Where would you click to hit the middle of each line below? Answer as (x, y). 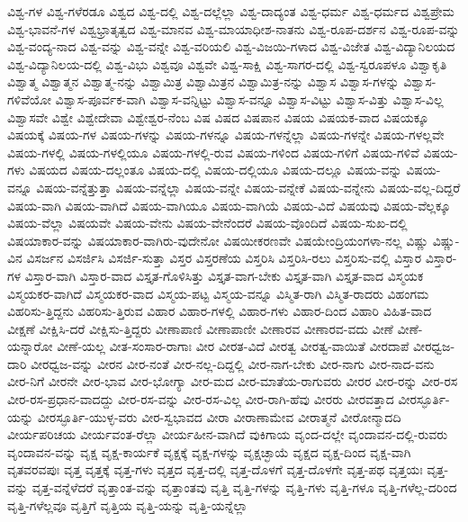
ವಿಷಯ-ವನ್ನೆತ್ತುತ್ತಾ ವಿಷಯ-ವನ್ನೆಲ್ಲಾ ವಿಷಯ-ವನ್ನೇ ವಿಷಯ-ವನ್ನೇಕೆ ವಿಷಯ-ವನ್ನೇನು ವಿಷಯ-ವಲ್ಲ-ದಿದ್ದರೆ (248, 187)
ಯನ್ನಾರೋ (30, 346)
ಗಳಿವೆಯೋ (29, 99)
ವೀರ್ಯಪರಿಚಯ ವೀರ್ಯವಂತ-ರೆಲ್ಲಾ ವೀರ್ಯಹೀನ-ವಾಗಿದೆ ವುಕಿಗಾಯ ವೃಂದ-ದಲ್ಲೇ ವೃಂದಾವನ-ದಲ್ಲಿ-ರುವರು (228, 434)
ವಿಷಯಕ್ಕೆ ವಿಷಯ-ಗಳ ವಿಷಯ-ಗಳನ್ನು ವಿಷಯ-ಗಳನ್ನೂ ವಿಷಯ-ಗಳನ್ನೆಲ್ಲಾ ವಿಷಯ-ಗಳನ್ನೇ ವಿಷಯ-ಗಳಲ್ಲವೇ (226, 135)
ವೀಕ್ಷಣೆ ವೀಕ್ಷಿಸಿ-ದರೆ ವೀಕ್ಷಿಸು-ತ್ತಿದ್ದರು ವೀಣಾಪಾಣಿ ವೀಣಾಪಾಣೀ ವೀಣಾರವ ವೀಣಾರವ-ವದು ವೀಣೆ (200, 328)
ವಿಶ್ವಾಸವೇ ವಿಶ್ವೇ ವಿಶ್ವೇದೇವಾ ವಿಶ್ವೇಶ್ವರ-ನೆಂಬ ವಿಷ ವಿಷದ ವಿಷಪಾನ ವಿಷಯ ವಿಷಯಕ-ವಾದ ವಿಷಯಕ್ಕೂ (218, 117)
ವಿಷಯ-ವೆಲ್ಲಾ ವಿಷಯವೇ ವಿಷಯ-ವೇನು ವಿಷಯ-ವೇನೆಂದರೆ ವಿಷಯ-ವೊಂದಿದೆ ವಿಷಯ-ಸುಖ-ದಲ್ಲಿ (207, 223)
